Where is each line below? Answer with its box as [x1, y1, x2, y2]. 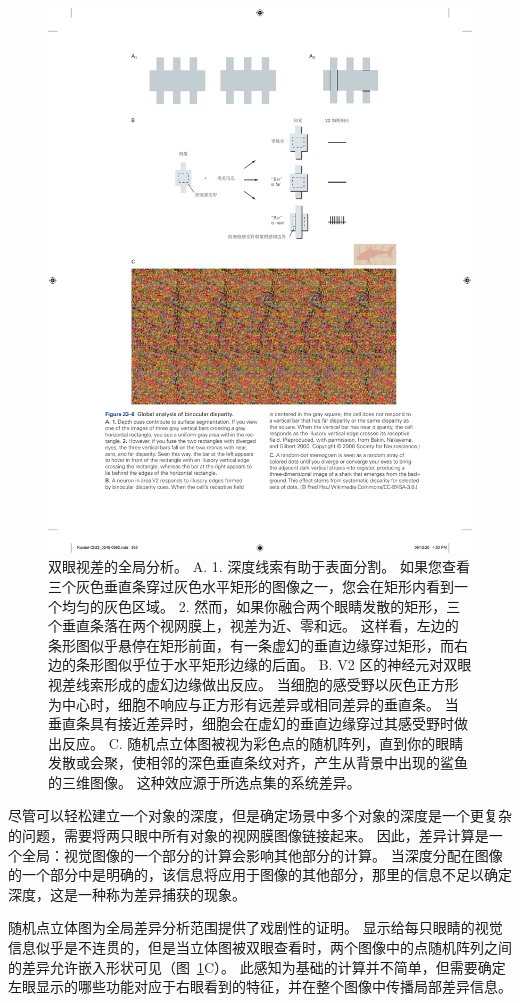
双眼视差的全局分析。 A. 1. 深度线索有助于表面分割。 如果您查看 [48, 556, 470, 577]
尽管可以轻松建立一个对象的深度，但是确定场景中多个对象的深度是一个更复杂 [8, 805, 512, 826]
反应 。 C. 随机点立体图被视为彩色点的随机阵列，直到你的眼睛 [61, 732, 464, 753]
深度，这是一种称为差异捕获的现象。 [8, 883, 246, 904]
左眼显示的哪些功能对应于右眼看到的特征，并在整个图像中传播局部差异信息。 [8, 976, 512, 997]
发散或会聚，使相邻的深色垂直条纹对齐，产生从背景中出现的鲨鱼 [48, 752, 468, 773]
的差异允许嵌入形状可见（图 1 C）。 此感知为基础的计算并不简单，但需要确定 [8, 956, 506, 977]
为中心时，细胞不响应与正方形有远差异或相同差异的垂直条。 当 [48, 693, 459, 714]
